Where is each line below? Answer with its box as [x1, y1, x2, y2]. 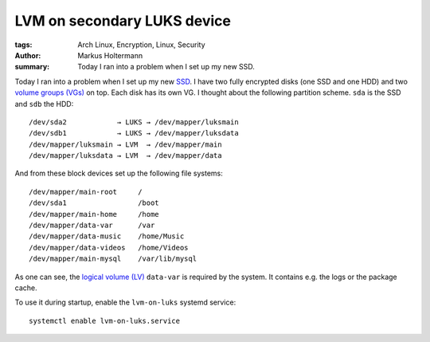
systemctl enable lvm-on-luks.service [29, 316, 181, 325]
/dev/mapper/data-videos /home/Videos [29, 243, 189, 252]
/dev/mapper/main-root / [29, 187, 143, 196]
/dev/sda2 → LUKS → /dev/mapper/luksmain [29, 117, 239, 127]
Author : [14, 50, 41, 60]
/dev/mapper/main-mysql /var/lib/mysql [29, 254, 197, 263]
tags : [14, 40, 33, 49]
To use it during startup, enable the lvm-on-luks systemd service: [14, 297, 236, 307]
